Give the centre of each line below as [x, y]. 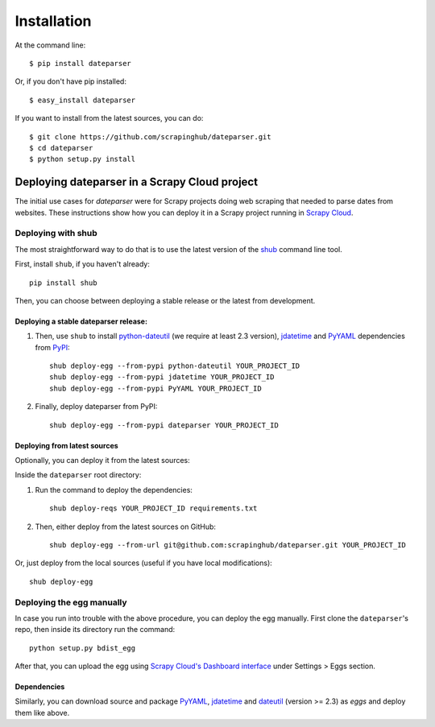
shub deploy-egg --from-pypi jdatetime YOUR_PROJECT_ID [162, 377]
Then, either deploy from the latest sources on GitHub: [126, 527]
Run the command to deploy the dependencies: [114, 489]
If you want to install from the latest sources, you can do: [109, 118]
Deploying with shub [56, 233]
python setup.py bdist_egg [83, 648]
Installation [53, 21]
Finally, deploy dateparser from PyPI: [96, 407]
